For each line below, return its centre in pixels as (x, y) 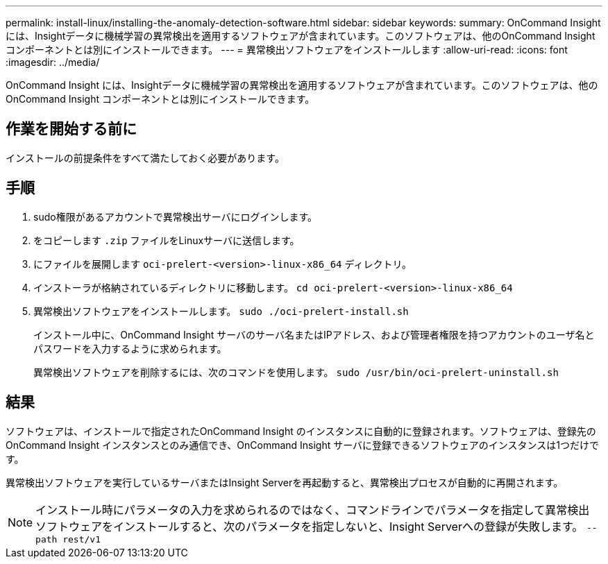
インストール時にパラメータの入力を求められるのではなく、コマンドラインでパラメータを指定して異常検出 (313, 510)
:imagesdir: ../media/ (53, 62)
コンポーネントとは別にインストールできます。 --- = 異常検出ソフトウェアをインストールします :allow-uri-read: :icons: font (287, 50)
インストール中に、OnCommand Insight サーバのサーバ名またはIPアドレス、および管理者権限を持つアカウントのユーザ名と (314, 334)
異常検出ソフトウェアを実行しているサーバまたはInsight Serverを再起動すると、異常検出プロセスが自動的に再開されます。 (285, 482)
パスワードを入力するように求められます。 (130, 348)
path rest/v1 (68, 539)
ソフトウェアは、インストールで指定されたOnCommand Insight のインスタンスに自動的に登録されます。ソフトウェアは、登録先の (301, 431)
